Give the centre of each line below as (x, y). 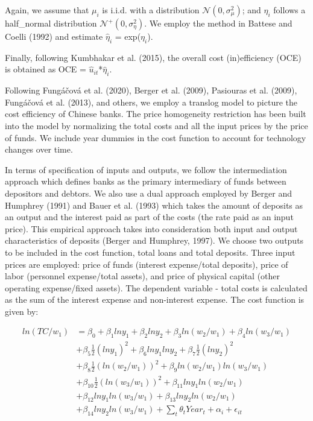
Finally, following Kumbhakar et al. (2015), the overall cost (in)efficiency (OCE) (153, 57)
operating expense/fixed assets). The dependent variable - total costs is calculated (156, 287)
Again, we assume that (47, 10)
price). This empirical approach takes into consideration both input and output (151, 228)
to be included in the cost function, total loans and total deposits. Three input (150, 252)
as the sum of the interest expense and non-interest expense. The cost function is (155, 299)
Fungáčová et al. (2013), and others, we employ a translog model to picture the (151, 102)
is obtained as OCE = (46, 69)
